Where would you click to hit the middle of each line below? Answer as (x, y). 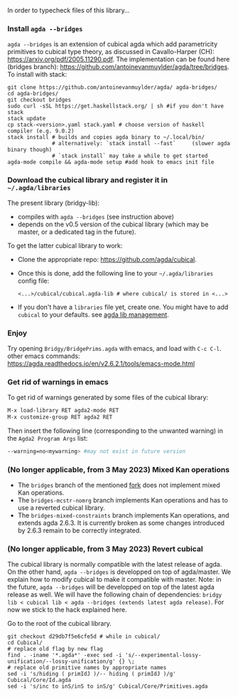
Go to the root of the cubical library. (60, 624)
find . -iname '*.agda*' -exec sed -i (65, 655)
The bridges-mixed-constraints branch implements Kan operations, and (123, 515)
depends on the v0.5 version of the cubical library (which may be (113, 224)
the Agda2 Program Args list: (48, 438)
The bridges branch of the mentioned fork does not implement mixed (119, 485)
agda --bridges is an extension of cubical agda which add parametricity (113, 44)
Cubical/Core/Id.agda (39, 680)
